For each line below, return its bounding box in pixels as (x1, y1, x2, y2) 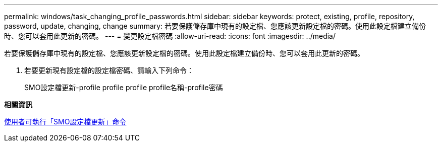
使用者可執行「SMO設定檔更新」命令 (4, 117, 127, 126)
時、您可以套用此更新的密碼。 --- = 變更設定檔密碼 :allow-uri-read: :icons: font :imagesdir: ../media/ (4, 32, 336, 40)
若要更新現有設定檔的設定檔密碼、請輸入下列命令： (24, 66, 194, 75)
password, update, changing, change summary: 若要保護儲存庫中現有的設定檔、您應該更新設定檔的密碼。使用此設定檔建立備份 (4, 22, 426, 30)
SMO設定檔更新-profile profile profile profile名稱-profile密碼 (24, 83, 223, 92)
